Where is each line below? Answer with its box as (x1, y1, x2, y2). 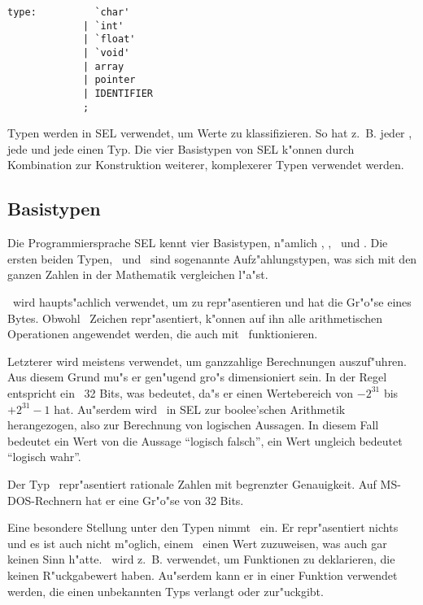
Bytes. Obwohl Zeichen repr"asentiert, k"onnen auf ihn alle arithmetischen (7, 309, 383, 326)
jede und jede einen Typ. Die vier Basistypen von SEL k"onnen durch (7, 140, 355, 157)
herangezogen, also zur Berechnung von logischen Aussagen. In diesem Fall (7, 416, 379, 433)
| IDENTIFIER (83, 87, 153, 99)
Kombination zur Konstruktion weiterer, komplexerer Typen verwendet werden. (7, 156, 404, 173)
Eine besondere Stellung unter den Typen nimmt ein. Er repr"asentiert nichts (7, 519, 399, 536)
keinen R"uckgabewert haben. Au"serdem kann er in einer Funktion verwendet (7, 566, 398, 583)
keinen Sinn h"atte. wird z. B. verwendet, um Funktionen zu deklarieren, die (7, 551, 395, 568)
